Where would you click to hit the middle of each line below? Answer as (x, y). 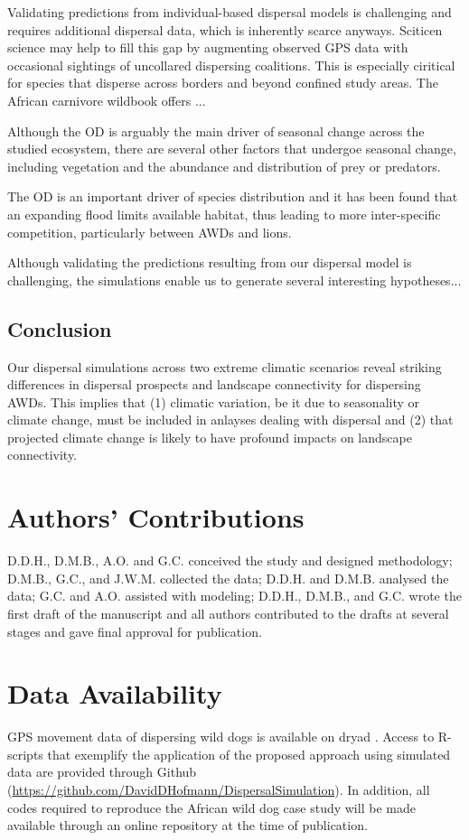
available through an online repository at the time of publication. (188, 825)
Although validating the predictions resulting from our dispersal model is (210, 262)
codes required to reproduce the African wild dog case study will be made (211, 807)
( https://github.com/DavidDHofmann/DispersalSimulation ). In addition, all (219, 790)
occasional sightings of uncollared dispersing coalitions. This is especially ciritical (231, 65)
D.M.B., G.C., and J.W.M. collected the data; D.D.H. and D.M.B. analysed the (228, 578)
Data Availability (115, 693)
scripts (25, 754)
